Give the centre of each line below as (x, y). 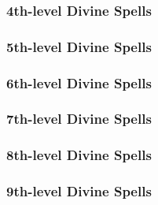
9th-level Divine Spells (79, 191)
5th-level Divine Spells (79, 46)
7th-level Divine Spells (79, 119)
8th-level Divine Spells (79, 155)
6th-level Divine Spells (79, 82)
